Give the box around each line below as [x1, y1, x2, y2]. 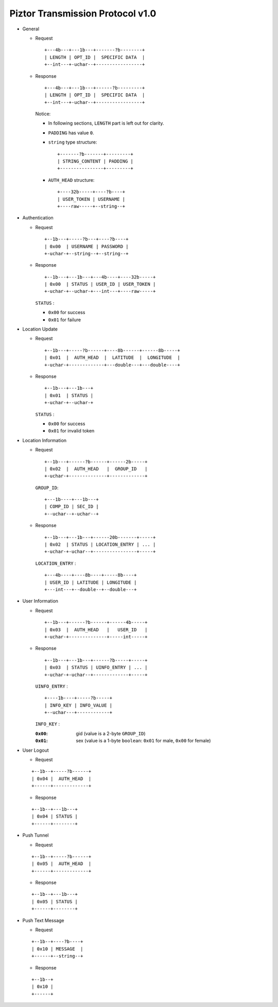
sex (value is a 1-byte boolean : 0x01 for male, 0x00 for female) [76, 738, 211, 744]
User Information [22, 598, 59, 604]
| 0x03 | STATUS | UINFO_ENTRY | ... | [44, 665, 148, 670]
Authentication [22, 215, 54, 221]
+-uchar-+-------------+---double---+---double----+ [44, 362, 180, 368]
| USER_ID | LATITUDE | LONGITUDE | [44, 579, 137, 585]
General [22, 26, 40, 32]
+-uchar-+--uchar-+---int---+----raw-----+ [44, 288, 156, 294]
